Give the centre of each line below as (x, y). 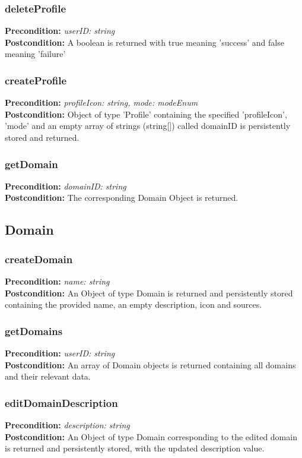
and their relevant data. (48, 376)
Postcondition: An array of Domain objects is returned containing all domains (150, 364)
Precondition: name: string (57, 281)
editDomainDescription (61, 402)
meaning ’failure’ (35, 54)
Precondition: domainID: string (66, 186)
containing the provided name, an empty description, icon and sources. (133, 304)
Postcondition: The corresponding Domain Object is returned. (122, 198)
